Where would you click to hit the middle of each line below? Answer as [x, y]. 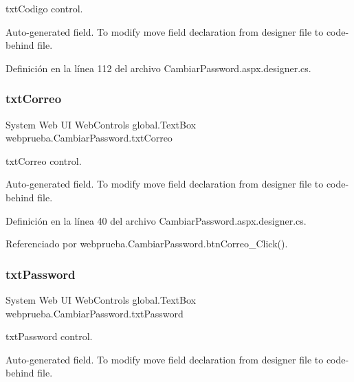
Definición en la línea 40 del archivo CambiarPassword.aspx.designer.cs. [156, 220]
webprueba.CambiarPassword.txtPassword [95, 313]
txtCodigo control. [44, 8]
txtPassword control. [49, 336]
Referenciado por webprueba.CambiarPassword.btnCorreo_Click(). [147, 244]
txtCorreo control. [44, 160]
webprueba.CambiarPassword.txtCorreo [89, 138]
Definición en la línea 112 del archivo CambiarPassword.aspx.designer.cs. [158, 68]
